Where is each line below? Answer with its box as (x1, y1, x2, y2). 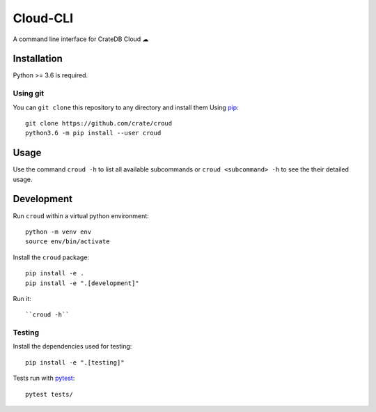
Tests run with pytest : (13, 374, 75, 383)
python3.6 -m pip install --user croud (25, 129, 162, 137)
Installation (13, 53, 63, 65)
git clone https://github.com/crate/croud (25, 119, 173, 127)
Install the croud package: (13, 253, 90, 261)
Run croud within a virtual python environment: (13, 211, 149, 220)
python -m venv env (25, 227, 92, 236)
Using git (13, 89, 45, 98)
